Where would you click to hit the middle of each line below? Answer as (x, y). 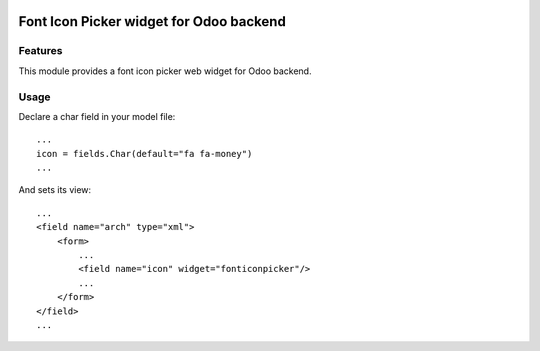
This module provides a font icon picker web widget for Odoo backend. (165, 71)
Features (40, 51)
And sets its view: (55, 190)
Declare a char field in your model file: (97, 116)
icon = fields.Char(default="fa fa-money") (144, 153)
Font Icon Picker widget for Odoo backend (152, 21)
